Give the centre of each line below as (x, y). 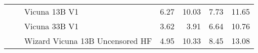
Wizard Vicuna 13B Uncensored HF (88, 41)
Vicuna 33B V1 (52, 26)
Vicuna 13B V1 (52, 11)
